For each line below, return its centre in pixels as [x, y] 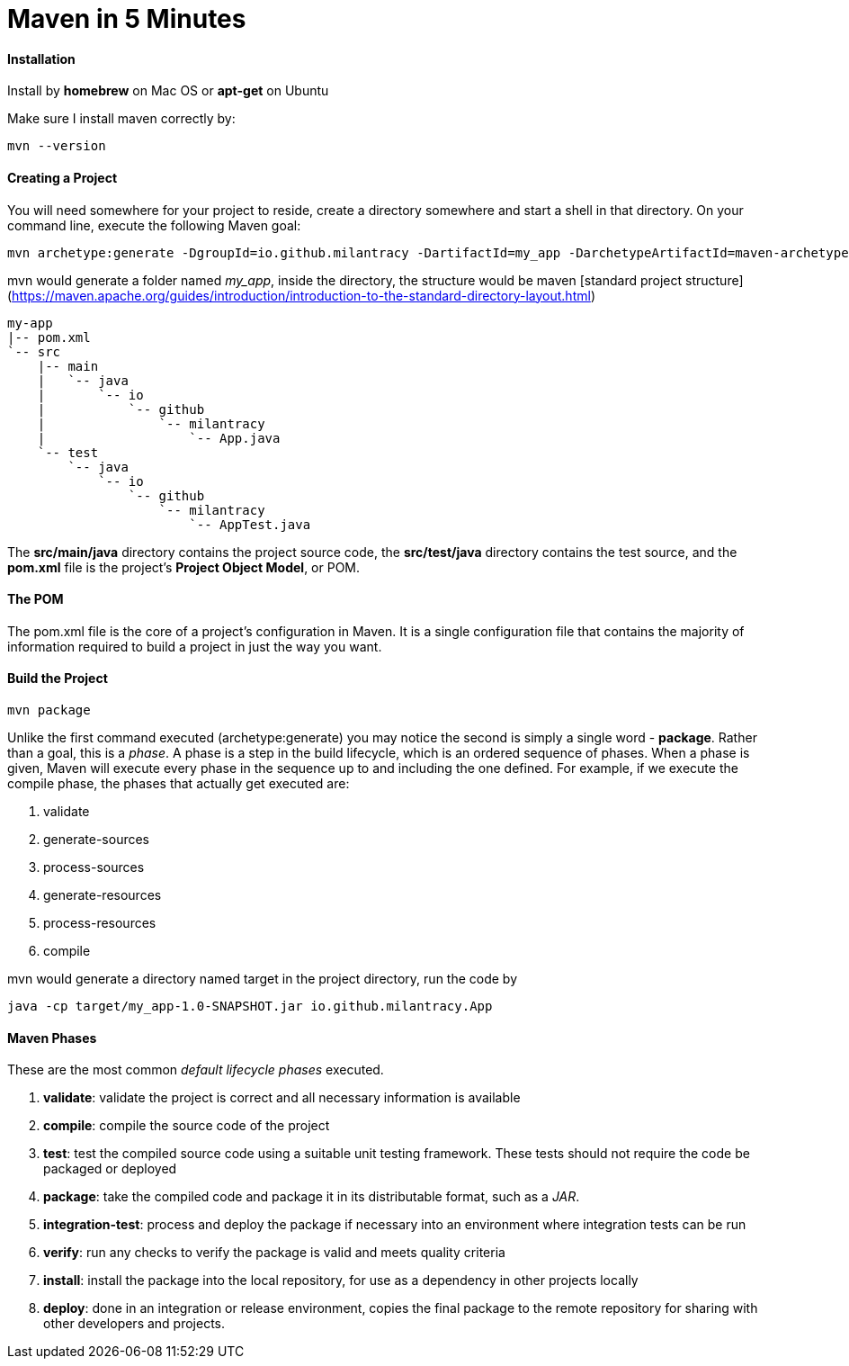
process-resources [100, 923]
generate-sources [97, 840]
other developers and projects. [134, 1324]
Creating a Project [63, 177]
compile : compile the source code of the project [187, 1126]
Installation [41, 58]
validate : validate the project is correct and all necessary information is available [282, 1098]
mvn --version [57, 146]
